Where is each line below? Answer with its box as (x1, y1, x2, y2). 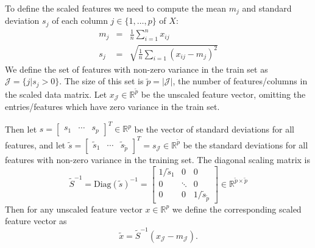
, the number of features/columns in (172, 75, 308, 87)
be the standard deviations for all (183, 138, 308, 151)
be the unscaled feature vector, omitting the (141, 87, 306, 100)
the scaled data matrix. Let (5, 87, 107, 100)
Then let (5, 122, 37, 135)
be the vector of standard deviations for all (134, 122, 295, 135)
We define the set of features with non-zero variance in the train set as (5, 62, 268, 75)
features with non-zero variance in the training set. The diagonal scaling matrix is (5, 153, 311, 166)
